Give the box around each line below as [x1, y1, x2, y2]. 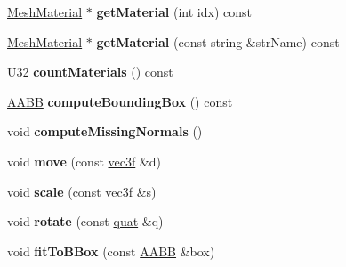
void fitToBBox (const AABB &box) [7, 241, 215, 260]
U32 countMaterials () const [7, 62, 173, 81]
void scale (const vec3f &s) [7, 182, 157, 200]
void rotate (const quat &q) [7, 212, 164, 231]
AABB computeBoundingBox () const [7, 92, 233, 110]
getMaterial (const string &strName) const [96, 32, 340, 51]
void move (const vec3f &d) [7, 151, 162, 170]
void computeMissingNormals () [7, 122, 203, 141]
